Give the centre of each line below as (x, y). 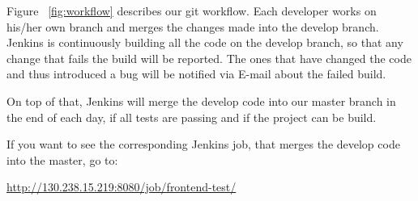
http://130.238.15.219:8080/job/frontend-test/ (122, 187)
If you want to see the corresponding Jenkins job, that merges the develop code (203, 144)
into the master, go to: (62, 159)
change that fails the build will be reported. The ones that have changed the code (209, 58)
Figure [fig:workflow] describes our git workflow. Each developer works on (192, 10)
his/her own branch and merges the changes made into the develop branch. (193, 26)
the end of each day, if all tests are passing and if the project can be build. (192, 117)
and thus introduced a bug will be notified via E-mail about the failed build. (196, 74)
